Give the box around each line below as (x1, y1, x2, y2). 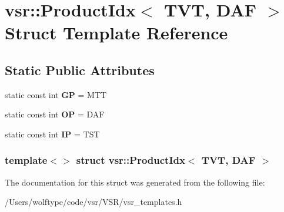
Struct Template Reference (5, 21, 228, 45)
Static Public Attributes (5, 60, 155, 79)
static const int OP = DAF (5, 108, 105, 120)
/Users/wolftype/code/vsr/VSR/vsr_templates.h (5, 196, 182, 208)
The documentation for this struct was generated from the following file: (5, 176, 265, 188)
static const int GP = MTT (5, 88, 107, 100)
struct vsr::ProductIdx (76, 153, 185, 167)
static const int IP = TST (5, 127, 100, 140)
